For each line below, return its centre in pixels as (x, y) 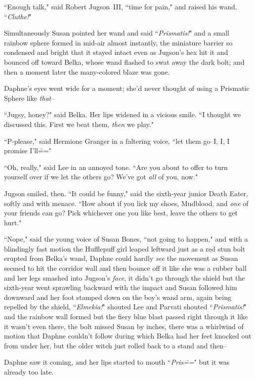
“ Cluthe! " (18, 16)
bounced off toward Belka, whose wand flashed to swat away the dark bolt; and (124, 62)
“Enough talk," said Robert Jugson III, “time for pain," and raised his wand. (121, 6)
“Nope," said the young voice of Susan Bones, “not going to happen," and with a (126, 239)
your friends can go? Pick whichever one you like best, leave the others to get (121, 213)
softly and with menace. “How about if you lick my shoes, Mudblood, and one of (126, 203)
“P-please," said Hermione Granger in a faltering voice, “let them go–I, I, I (117, 141)
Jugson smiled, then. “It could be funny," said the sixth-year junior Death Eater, (126, 193)
